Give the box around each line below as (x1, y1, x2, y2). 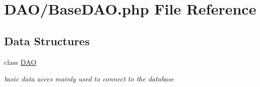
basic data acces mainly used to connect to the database (4, 73, 174, 84)
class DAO (4, 56, 37, 67)
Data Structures (4, 33, 90, 48)
